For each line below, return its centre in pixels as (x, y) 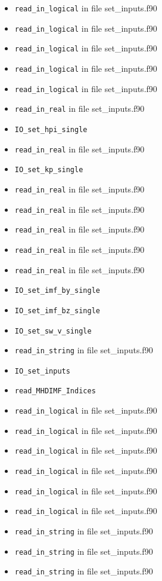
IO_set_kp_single (49, 170)
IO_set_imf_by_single (57, 291)
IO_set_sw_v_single (53, 331)
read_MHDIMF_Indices (55, 391)
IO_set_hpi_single (51, 129)
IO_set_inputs (42, 371)
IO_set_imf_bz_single (57, 311)
